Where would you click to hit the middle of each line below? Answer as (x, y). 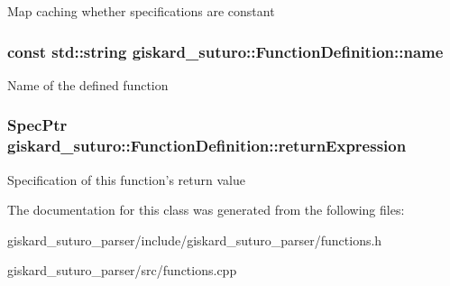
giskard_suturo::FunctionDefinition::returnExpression (207, 146)
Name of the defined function (88, 84)
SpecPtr (37, 125)
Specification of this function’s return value (126, 179)
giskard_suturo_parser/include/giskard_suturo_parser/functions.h (195, 240)
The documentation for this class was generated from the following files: (206, 210)
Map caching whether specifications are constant (141, 11)
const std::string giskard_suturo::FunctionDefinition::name (225, 51)
